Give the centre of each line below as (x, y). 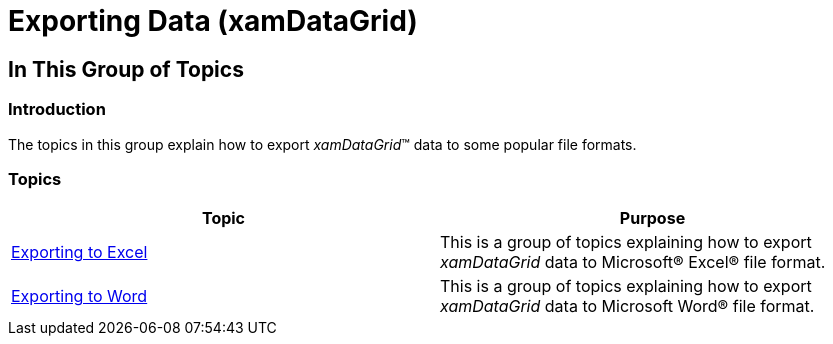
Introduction (57, 109)
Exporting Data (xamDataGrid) (213, 21)
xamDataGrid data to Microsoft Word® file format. (627, 306)
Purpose (652, 218)
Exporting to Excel (79, 252)
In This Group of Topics (126, 69)
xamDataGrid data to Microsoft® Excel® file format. (633, 262)
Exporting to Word (79, 296)
